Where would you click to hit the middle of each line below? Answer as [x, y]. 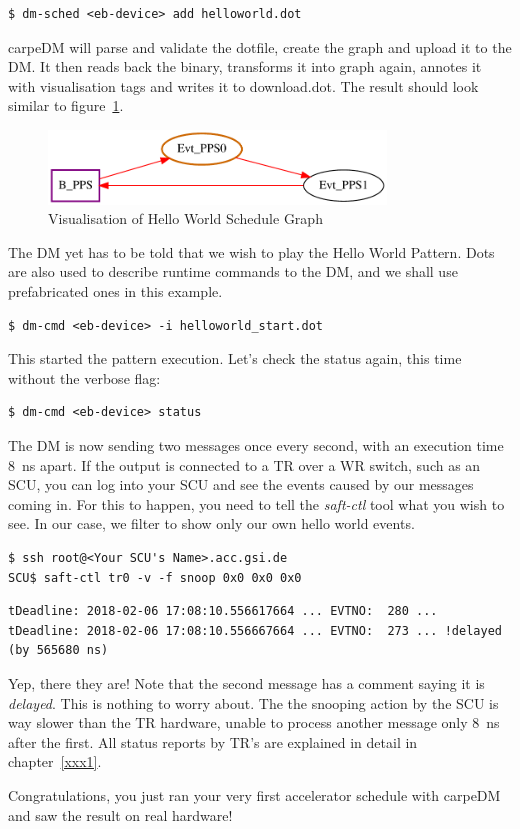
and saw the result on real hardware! [120, 814]
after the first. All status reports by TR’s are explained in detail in [213, 741]
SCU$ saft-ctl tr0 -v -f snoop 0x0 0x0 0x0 [155, 577]
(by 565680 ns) [58, 650]
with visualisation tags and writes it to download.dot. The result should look [243, 85]
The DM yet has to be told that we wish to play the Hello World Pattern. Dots [251, 251]
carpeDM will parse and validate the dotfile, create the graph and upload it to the [260, 46]
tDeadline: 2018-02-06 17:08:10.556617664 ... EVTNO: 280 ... [223, 611]
